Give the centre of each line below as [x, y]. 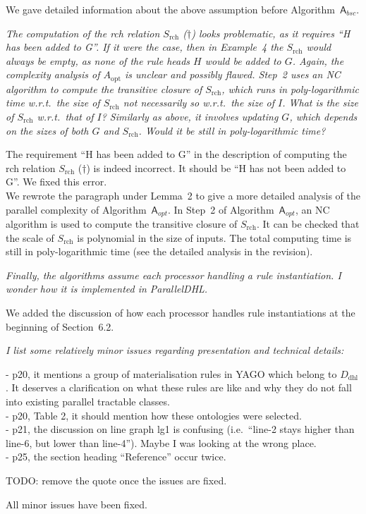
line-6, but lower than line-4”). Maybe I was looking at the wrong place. [161, 442]
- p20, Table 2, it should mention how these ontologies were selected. [154, 415]
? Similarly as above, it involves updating [190, 117]
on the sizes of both [47, 130]
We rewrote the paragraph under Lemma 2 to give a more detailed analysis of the [183, 195]
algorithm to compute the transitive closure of [104, 88]
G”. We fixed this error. [56, 182]
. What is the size [320, 103]
